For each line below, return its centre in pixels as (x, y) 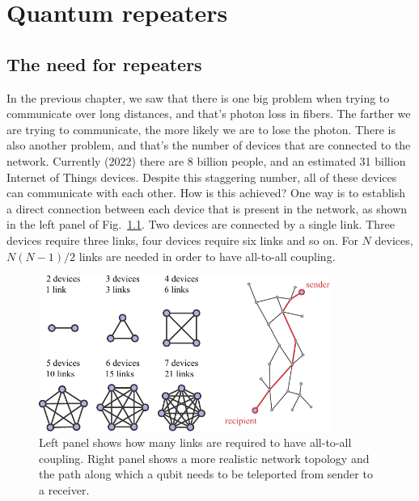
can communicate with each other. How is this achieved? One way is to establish (206, 193)
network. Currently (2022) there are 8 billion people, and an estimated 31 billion (206, 160)
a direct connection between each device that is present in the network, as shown (207, 208)
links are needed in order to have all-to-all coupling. (207, 256)
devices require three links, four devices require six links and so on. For (182, 240)
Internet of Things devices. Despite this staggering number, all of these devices (202, 177)
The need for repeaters (104, 63)
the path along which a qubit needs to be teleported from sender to (206, 474)
